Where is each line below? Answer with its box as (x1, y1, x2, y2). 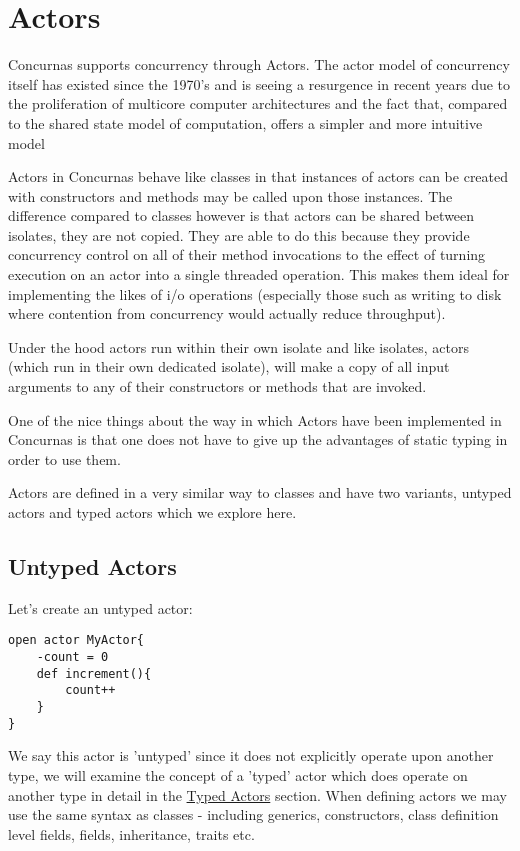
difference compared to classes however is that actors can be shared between (8, 205, 475, 226)
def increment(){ (36, 666, 152, 681)
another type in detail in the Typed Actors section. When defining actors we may (8, 784, 507, 805)
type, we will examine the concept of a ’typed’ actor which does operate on (8, 764, 468, 785)
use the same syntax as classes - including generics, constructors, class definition (8, 804, 499, 825)
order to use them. (8, 448, 121, 469)
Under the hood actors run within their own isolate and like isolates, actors (8, 336, 470, 357)
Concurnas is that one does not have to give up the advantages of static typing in (8, 429, 508, 450)
